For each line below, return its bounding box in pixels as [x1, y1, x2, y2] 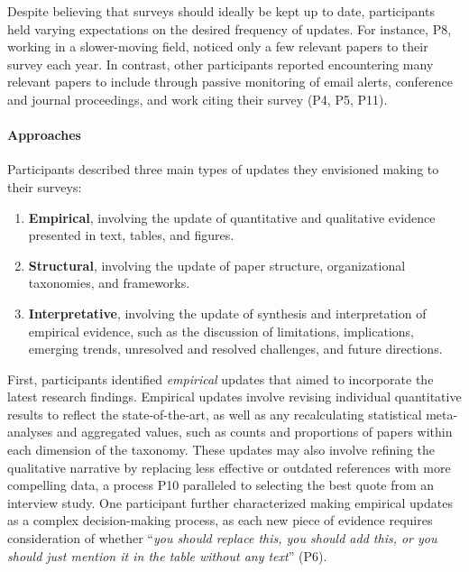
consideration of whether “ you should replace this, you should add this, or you [7, 529, 437, 548]
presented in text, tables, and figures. [28, 226, 234, 244]
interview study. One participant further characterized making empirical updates [7, 493, 453, 512]
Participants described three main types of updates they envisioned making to [7, 160, 439, 179]
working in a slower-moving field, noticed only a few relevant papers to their [7, 37, 428, 56]
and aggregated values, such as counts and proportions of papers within [56, 422, 453, 441]
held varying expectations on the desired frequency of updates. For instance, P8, [7, 19, 452, 38]
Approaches [7, 125, 81, 144]
